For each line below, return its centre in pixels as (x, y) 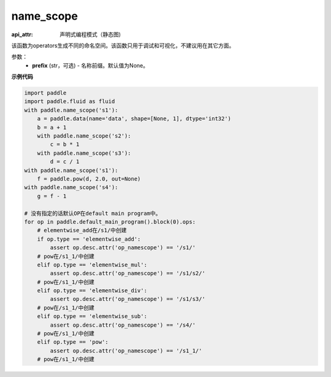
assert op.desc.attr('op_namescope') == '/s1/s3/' (127, 299)
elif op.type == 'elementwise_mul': (92, 265)
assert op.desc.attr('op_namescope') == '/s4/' (123, 325)
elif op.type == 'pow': (73, 342)
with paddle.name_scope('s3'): (84, 153)
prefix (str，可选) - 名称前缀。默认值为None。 (90, 65)
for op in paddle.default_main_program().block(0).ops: (110, 222)
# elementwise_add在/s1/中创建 (82, 231)
